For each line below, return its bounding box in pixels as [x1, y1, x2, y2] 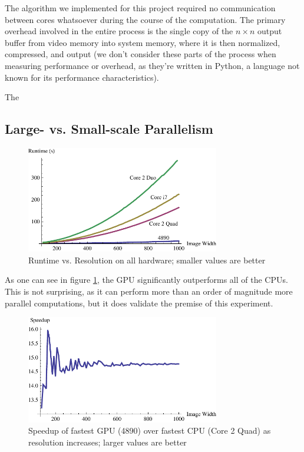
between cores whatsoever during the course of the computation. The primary [5, 13, 286, 25]
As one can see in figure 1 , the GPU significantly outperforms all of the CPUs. [5, 273, 288, 286]
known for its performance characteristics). [5, 71, 159, 83]
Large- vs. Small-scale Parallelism [5, 120, 213, 138]
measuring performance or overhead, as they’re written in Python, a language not [5, 59, 300, 71]
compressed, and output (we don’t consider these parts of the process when [5, 48, 276, 60]
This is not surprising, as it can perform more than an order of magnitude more [5, 285, 293, 298]
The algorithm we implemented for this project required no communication [5, 2, 276, 14]
